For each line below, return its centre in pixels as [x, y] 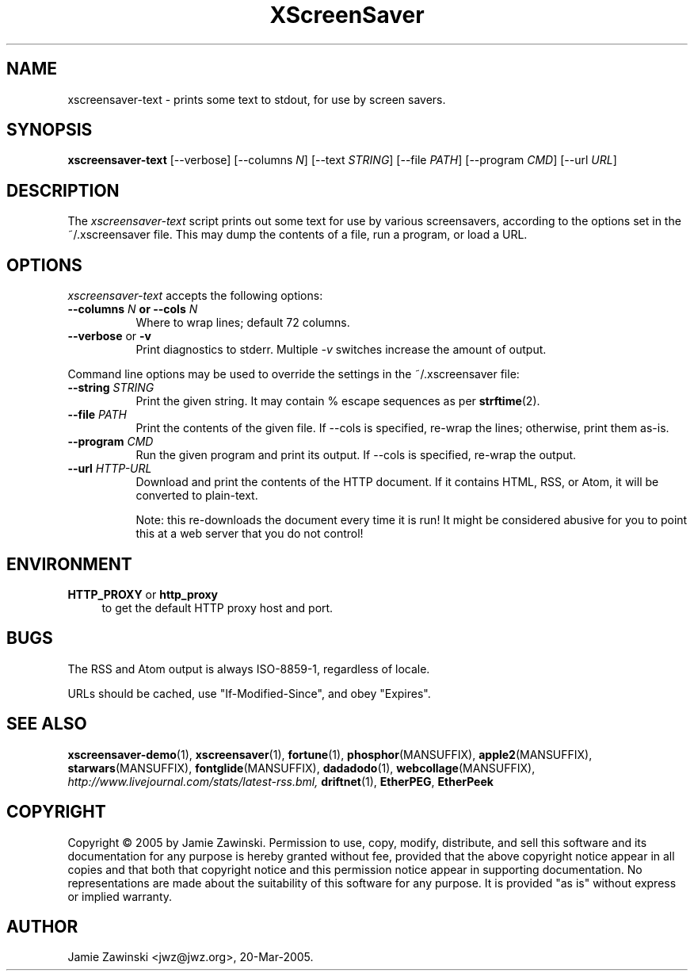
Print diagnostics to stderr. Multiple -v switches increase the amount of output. [341, 350]
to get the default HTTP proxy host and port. [217, 607]
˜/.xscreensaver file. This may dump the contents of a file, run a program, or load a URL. [297, 235]
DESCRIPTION [63, 190]
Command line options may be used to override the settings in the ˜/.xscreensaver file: [294, 374]
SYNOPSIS [50, 130]
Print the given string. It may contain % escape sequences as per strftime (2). [338, 401]
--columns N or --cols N [133, 309]
